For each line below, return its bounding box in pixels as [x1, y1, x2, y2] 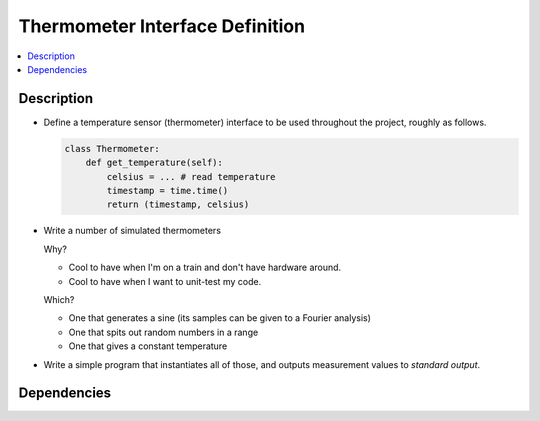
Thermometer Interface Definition [18, 15, 305, 37]
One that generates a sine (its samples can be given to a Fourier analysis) [68, 312, 372, 324]
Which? [43, 293, 75, 305]
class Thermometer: [64, 143, 160, 154]
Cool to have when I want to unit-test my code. [68, 275, 262, 287]
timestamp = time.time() [106, 185, 229, 196]
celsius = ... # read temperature [106, 171, 276, 182]
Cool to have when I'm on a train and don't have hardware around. [68, 261, 342, 274]
